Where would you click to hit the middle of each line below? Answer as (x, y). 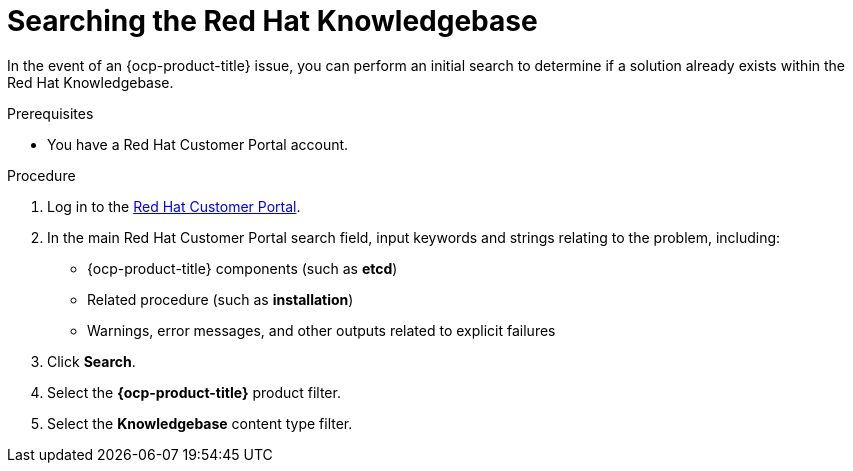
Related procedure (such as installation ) (220, 299)
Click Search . (91, 361)
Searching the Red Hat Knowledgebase (272, 21)
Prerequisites (50, 113)
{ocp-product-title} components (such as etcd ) (242, 268)
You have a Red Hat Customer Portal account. (198, 144)
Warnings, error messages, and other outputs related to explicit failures (321, 330)
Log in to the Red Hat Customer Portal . (174, 206)
